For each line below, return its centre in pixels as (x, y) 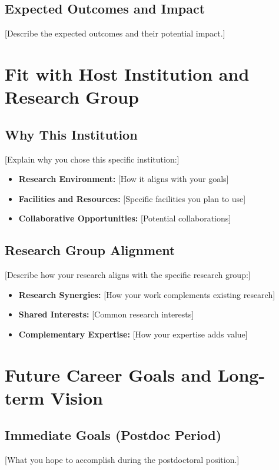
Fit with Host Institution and (127, 73)
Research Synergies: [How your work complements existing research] (147, 294)
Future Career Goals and (108, 374)
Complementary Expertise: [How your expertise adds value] (133, 334)
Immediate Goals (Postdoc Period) (113, 435)
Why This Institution (71, 134)
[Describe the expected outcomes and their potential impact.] (115, 33)
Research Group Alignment (90, 250)
